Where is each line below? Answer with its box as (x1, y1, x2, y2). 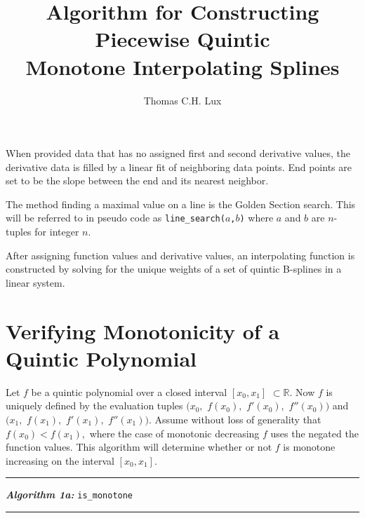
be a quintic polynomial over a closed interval (31, 384, 227, 399)
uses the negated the (270, 425, 359, 440)
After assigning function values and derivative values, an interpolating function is (6, 247, 355, 262)
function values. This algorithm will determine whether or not (6, 439, 272, 454)
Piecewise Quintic (95, 25, 270, 53)
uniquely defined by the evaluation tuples (6, 398, 183, 413)
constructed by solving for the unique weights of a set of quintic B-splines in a (6, 261, 342, 276)
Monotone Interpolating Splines (25, 52, 340, 81)
